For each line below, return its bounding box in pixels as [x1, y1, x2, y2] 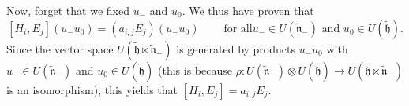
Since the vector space [6, 40, 114, 57]
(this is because [158, 61, 232, 78]
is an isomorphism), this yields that [6, 81, 178, 97]
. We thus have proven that [182, 2, 314, 18]
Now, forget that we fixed [6, 2, 129, 18]
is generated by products [176, 40, 295, 57]
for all [223, 23, 253, 35]
